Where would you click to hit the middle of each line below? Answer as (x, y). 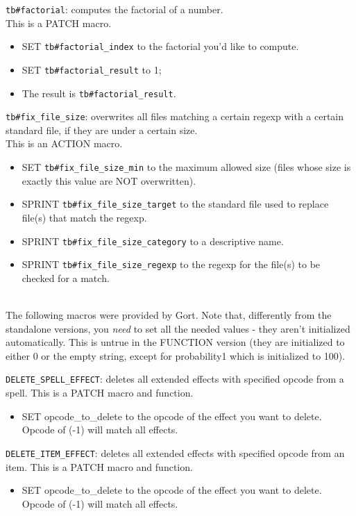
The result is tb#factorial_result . (99, 93)
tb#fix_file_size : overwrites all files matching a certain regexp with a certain (175, 116)
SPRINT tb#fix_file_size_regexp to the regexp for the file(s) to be (171, 264)
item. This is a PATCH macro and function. (99, 466)
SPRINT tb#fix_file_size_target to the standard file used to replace (175, 204)
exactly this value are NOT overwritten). (109, 180)
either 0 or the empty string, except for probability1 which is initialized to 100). (176, 355)
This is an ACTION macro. (64, 143)
